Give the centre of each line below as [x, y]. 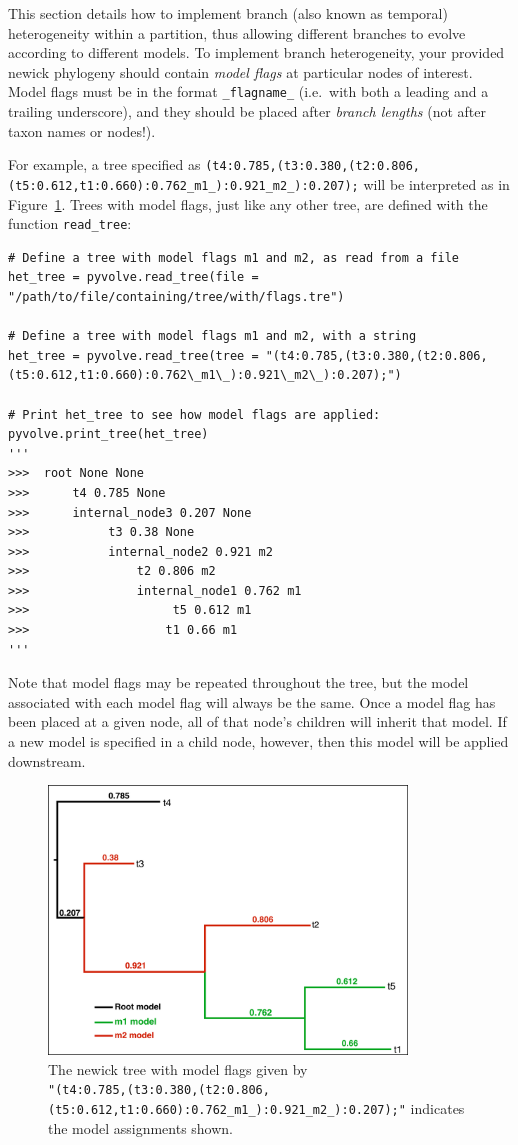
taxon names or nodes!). [82, 130]
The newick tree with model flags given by [178, 1068]
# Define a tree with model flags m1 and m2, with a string [212, 336]
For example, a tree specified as [104, 164]
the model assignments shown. [141, 1127]
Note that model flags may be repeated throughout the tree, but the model [238, 682]
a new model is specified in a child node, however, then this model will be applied [258, 741]
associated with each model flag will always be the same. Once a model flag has [252, 701]
